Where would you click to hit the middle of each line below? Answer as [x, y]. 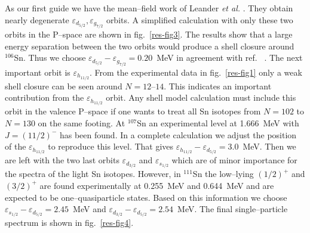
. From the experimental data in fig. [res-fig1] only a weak [196, 72]
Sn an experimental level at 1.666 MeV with [218, 122]
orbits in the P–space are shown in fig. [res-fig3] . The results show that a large [149, 34]
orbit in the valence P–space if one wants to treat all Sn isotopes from [133, 111]
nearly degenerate [37, 19]
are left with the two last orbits [62, 160]
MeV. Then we [269, 146]
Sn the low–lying [223, 174]
